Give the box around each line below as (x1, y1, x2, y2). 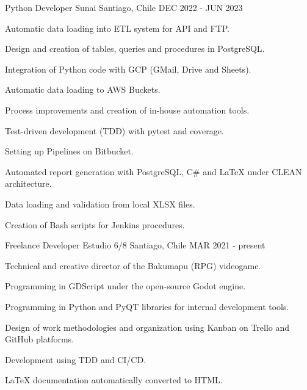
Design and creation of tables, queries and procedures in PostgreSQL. (5, 42, 265, 55)
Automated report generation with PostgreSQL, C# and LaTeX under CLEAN (5, 165, 302, 178)
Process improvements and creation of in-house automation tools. (5, 103, 250, 116)
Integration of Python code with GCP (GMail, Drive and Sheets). (5, 62, 251, 75)
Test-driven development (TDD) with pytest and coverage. (5, 124, 224, 137)
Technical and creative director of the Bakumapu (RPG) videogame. (5, 259, 261, 272)
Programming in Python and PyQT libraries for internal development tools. (5, 300, 289, 312)
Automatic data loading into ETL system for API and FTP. (5, 21, 229, 34)
